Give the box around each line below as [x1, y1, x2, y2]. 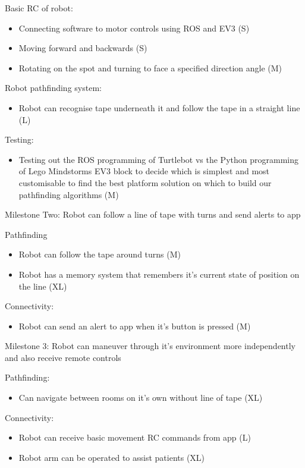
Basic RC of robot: [5, 2, 73, 14]
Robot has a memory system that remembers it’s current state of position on [18, 268, 300, 280]
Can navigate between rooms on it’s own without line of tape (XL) [18, 391, 263, 404]
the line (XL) [18, 279, 67, 292]
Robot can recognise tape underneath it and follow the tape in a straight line [18, 101, 300, 114]
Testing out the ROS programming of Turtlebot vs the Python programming [18, 153, 298, 165]
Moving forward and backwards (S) [18, 42, 147, 54]
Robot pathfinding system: [5, 81, 102, 94]
